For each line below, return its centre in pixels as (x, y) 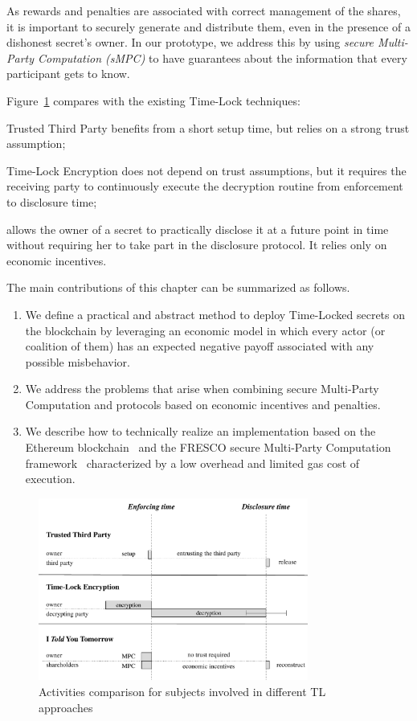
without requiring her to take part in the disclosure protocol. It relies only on (197, 245)
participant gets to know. (68, 74)
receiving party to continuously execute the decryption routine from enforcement (205, 186)
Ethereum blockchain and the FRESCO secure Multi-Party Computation (208, 447)
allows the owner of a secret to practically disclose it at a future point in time (198, 229)
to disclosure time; (52, 201)
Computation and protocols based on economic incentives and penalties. (203, 404)
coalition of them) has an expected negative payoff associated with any (200, 346)
